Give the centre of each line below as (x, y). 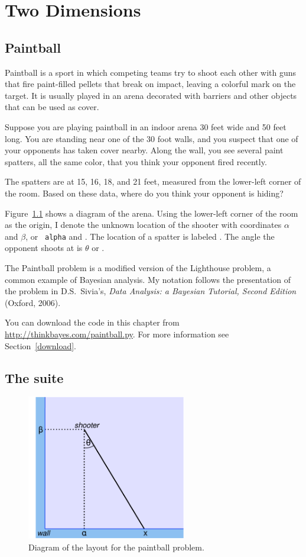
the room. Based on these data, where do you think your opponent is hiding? (144, 193)
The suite (34, 377)
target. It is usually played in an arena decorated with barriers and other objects (151, 95)
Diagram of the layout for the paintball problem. (116, 547)
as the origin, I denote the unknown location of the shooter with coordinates (143, 225)
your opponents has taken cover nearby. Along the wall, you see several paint (144, 150)
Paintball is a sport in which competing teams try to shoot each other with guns (151, 72)
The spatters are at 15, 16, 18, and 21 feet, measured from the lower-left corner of (153, 181)
